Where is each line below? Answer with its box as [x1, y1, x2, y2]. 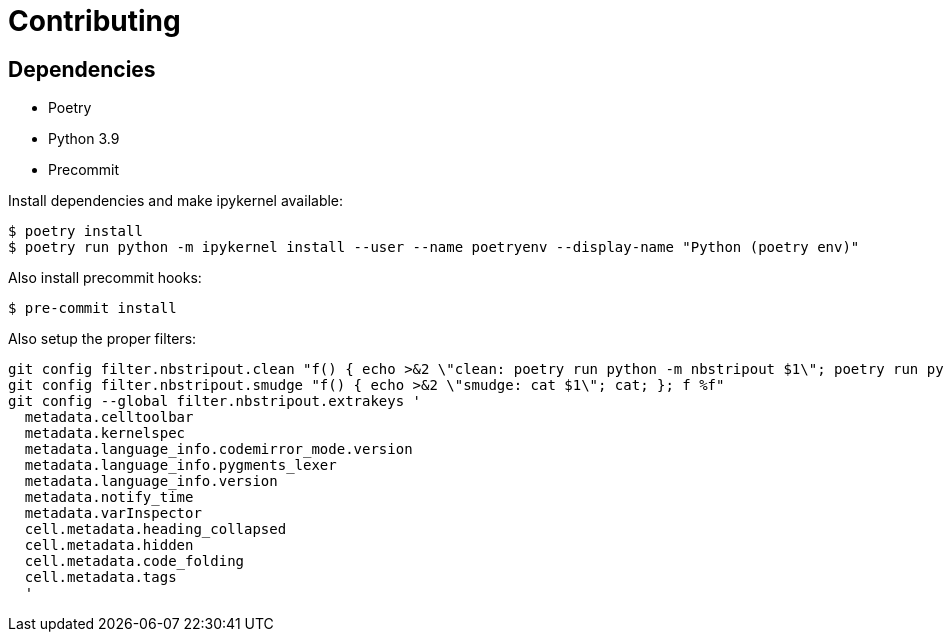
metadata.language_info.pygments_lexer [24, 457, 337, 474]
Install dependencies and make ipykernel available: [8, 192, 344, 210]
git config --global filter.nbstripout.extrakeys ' [8, 393, 422, 410]
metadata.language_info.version [24, 473, 278, 490]
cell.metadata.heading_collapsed [24, 521, 287, 538]
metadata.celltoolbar [24, 409, 194, 426]
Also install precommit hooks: [8, 269, 202, 287]
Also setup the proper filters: [8, 330, 197, 348]
